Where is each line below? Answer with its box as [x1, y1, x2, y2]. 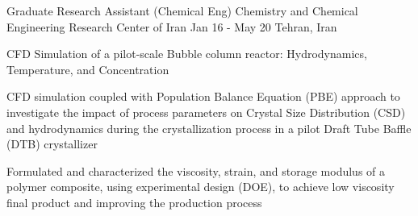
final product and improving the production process [6, 193, 262, 210]
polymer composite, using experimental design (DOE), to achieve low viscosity [6, 178, 395, 195]
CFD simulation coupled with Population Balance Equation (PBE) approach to [6, 88, 400, 105]
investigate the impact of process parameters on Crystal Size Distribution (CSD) [6, 103, 406, 120]
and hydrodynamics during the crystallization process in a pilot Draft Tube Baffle [6, 119, 412, 136]
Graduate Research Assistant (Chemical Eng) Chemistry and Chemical [6, 2, 358, 19]
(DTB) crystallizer [6, 135, 98, 152]
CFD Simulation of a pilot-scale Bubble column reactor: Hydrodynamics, [6, 45, 367, 62]
